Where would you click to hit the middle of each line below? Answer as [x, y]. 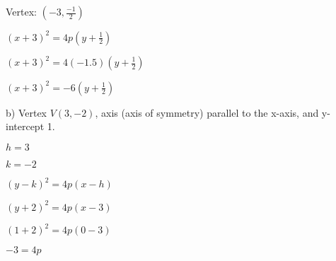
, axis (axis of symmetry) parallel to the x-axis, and [207, 112]
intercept [25, 126]
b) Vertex [26, 112]
